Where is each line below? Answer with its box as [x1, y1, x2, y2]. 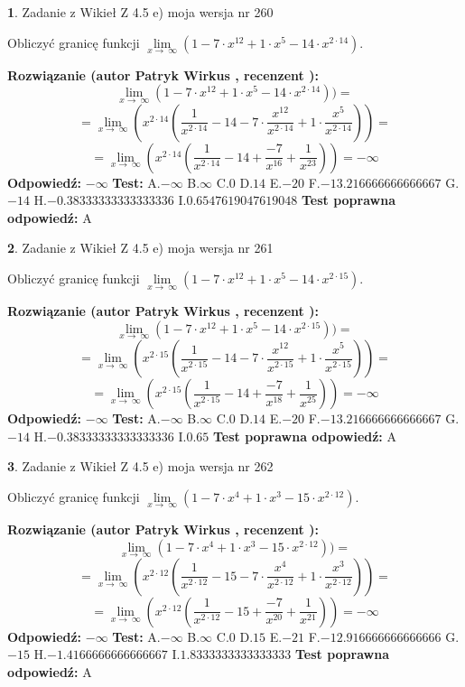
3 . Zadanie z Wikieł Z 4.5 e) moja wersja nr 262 [7, 457, 274, 476]
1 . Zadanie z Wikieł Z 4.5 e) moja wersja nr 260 [7, 3, 274, 21]
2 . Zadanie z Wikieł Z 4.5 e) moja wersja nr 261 [7, 238, 274, 257]
